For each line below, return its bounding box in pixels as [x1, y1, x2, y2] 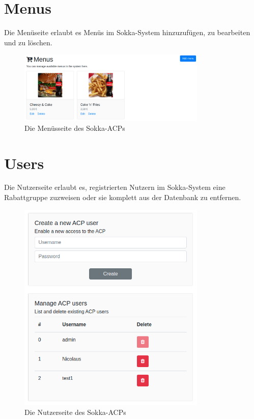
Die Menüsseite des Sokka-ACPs [24, 122, 125, 133]
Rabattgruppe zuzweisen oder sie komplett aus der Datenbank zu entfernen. [4, 192, 241, 203]
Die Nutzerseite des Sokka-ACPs [24, 407, 126, 417]
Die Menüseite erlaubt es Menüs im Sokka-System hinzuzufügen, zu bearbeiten [4, 27, 250, 38]
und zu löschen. [4, 37, 52, 47]
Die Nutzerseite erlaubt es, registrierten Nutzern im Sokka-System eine [4, 182, 225, 192]
